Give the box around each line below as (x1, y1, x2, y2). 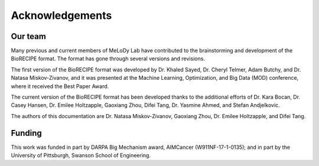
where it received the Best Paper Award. (11, 83, 109, 90)
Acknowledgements (11, 9, 112, 22)
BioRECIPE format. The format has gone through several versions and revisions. (11, 55, 205, 62)
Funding (11, 128, 43, 138)
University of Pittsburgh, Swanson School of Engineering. (11, 152, 151, 159)
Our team (11, 31, 47, 41)
